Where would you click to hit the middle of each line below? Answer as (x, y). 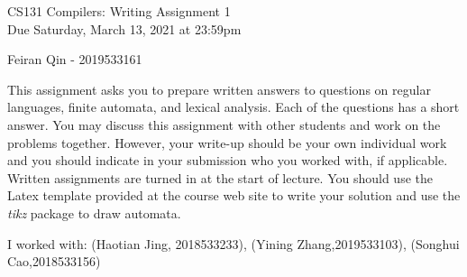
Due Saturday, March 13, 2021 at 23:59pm (124, 28)
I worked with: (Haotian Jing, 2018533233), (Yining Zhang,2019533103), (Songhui (233, 243)
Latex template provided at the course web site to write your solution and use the (234, 195)
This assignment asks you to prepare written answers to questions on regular (219, 89)
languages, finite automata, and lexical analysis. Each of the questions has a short (233, 107)
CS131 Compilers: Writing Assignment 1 (119, 11)
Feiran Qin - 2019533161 (75, 59)
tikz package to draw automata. (94, 212)
